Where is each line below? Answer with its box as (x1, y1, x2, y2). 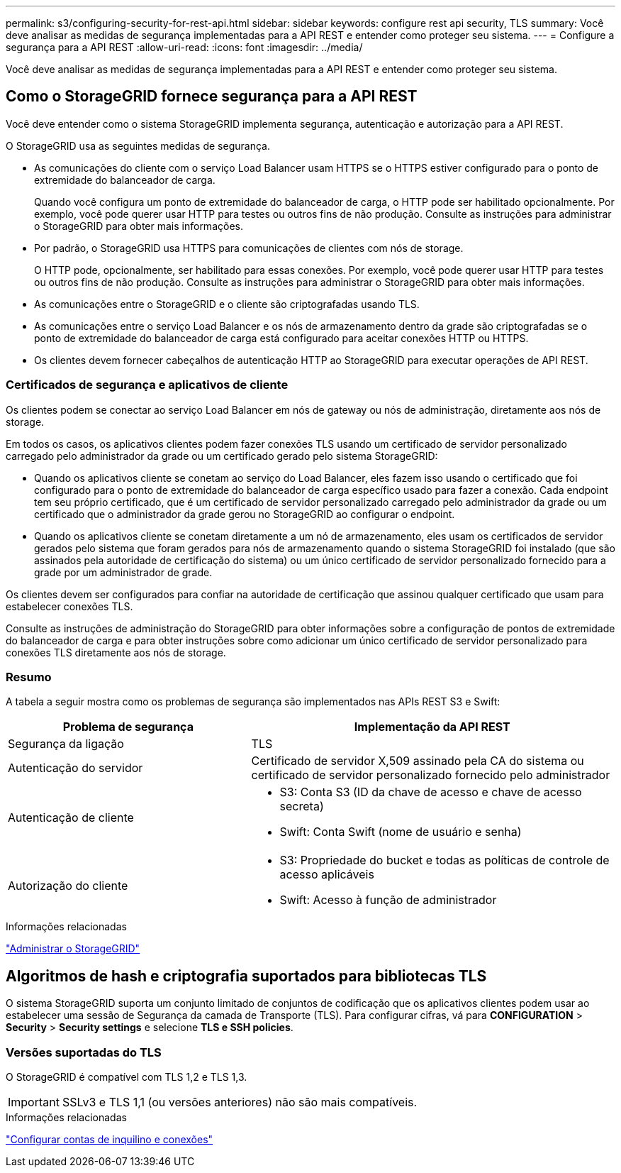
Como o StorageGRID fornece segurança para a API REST (6, 87, 418, 106)
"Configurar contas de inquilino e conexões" (6, 1133, 213, 1145)
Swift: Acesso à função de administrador (279, 893, 497, 908)
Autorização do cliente (8, 879, 128, 893)
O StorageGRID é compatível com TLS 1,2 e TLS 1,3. (6, 1070, 247, 1083)
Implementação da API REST (354, 720, 510, 734)
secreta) (279, 799, 324, 814)
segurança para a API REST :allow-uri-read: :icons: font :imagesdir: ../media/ (6, 41, 363, 53)
